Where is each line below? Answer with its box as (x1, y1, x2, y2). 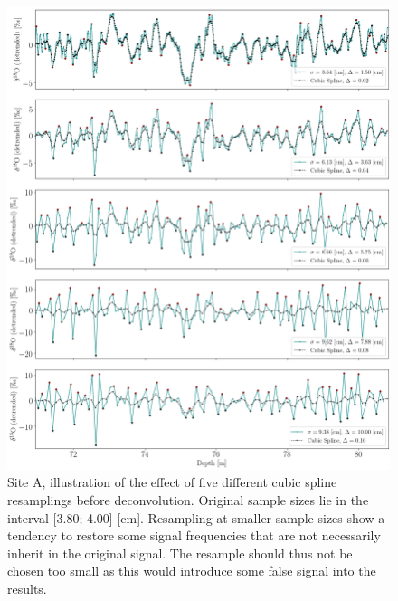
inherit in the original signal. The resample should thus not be (7, 543, 353, 562)
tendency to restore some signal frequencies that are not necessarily (7, 526, 381, 545)
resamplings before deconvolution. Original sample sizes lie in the (7, 490, 369, 509)
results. (7, 578, 47, 597)
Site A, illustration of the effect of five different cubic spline (7, 472, 337, 491)
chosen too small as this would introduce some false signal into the (7, 561, 376, 580)
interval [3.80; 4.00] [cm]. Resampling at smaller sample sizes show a (7, 508, 385, 527)
